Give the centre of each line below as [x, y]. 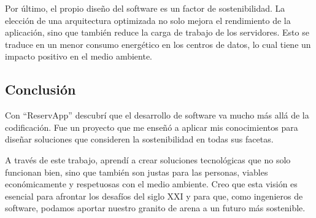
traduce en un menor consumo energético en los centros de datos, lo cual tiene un [158, 44]
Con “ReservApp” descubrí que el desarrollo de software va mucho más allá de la [157, 115]
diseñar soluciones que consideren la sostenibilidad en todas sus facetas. [139, 139]
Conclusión [40, 89]
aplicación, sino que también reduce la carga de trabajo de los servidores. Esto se [157, 32]
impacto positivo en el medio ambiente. [79, 56]
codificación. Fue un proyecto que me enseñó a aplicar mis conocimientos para [152, 127]
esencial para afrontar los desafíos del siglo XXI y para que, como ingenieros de [154, 196]
